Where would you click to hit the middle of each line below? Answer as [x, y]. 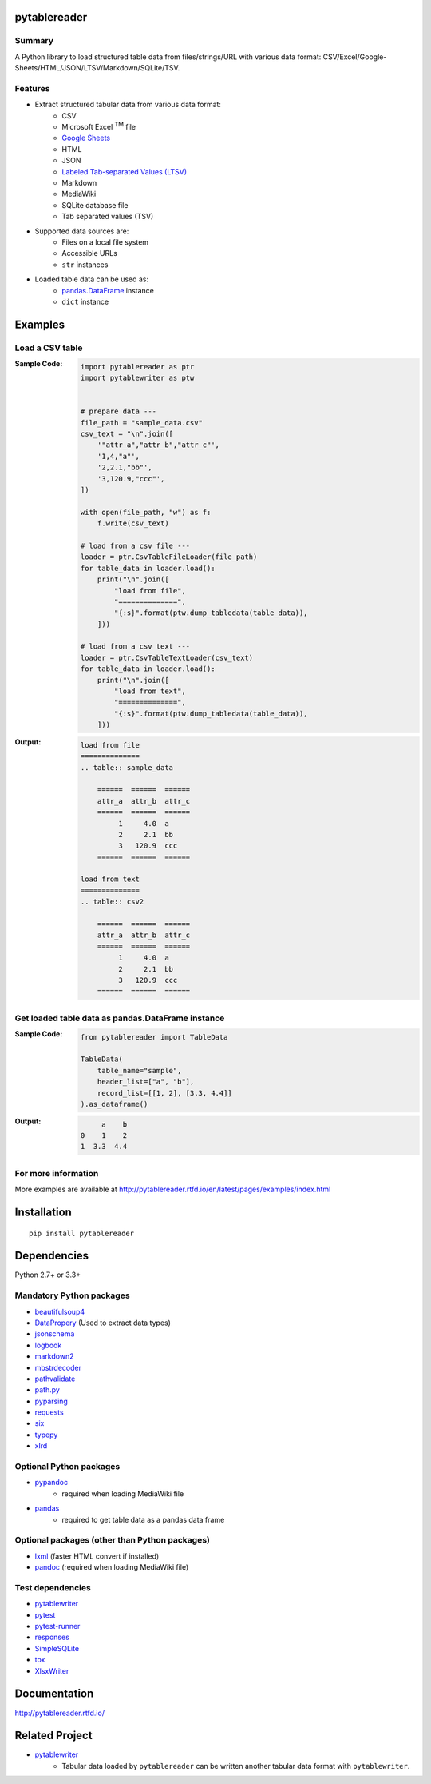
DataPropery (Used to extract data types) [103, 1323]
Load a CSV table [49, 348]
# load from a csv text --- [135, 647]
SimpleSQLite [57, 1648]
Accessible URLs [89, 253]
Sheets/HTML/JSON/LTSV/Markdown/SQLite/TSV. [97, 68]
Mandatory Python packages [73, 1295]
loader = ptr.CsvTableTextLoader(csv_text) [167, 657]
